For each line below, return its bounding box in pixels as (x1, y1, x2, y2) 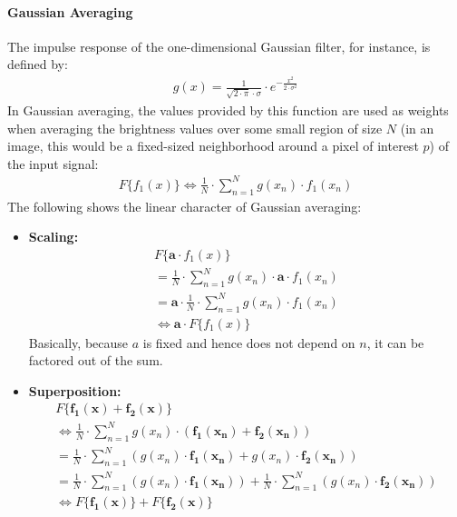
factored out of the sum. (28, 351, 163, 370)
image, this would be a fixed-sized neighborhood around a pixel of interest (7, 136, 419, 155)
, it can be (366, 333, 424, 352)
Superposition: (28, 381, 122, 400)
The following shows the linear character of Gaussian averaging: (7, 196, 362, 215)
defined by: (7, 55, 68, 74)
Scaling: (28, 227, 79, 246)
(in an (400, 118, 434, 137)
